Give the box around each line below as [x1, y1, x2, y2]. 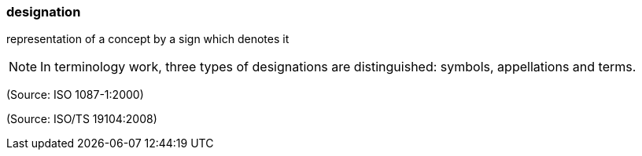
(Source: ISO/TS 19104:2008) [6, 112, 157, 126]
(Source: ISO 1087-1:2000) [6, 88, 144, 102]
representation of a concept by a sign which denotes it [6, 32, 290, 46]
